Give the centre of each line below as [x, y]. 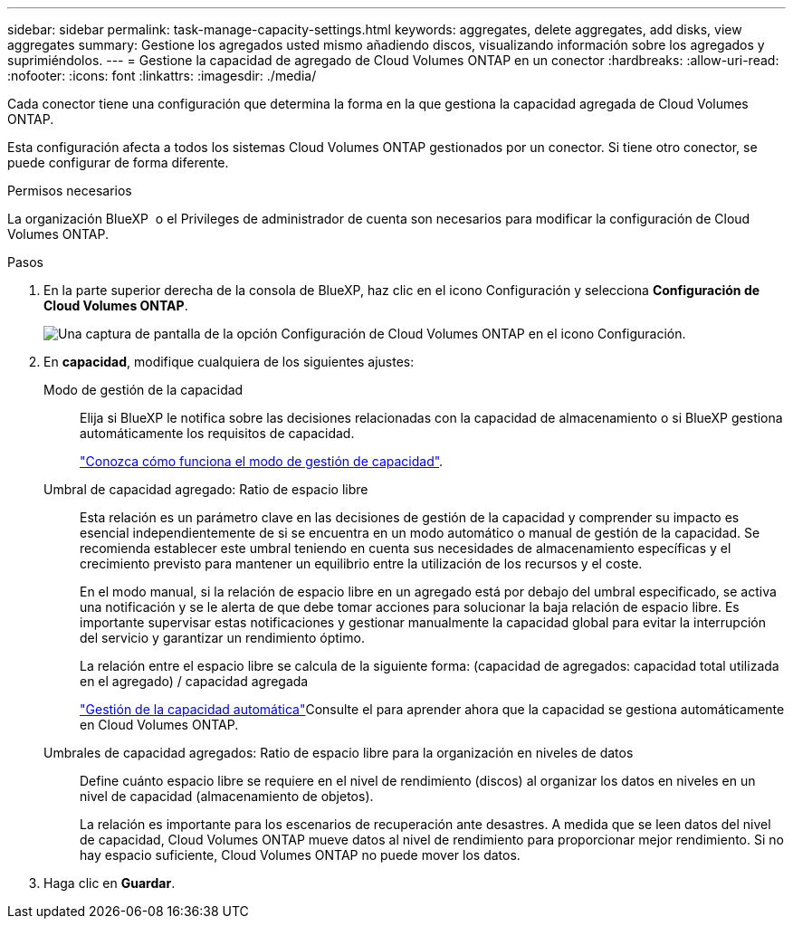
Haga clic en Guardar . [110, 883]
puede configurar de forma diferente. [118, 162]
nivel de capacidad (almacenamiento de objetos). [227, 796]
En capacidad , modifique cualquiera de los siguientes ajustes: [229, 362]
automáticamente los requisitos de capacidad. [217, 433]
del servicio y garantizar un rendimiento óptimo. [222, 638]
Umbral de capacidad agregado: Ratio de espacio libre [206, 489]
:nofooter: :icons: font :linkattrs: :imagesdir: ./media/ [162, 76]
